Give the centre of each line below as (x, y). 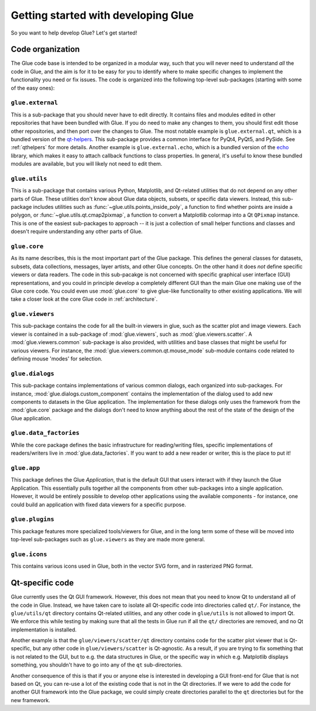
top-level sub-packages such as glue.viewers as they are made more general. (108, 540)
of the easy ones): (33, 88)
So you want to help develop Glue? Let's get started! (74, 33)
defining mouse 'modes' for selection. (56, 359)
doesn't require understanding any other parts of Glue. (77, 232)
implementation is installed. (44, 630)
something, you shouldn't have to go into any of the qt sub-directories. (97, 665)
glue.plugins (33, 519)
